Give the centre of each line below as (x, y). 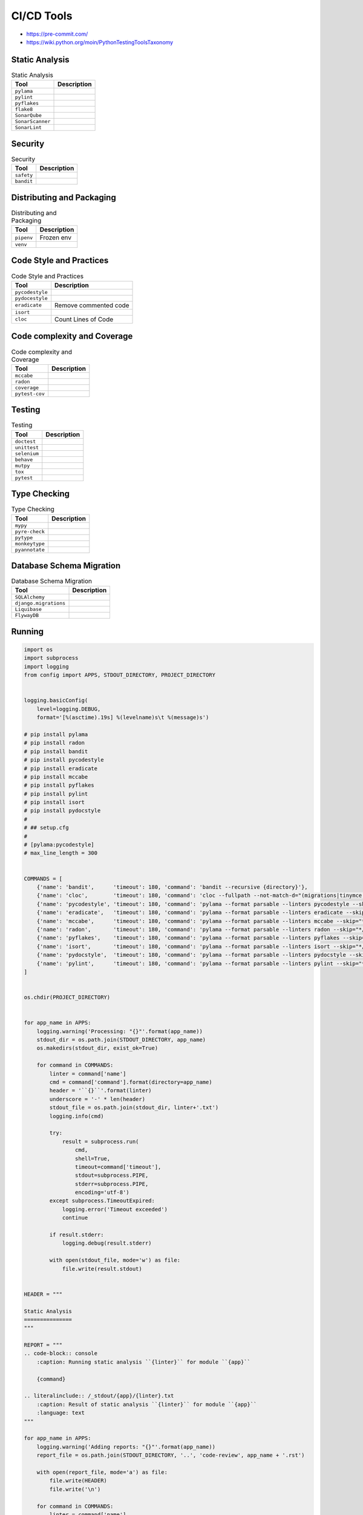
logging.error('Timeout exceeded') (115, 1209)
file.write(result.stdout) (102, 1269)
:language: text (60, 1413)
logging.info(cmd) (77, 1116)
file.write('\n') (75, 1489)
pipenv (24, 237)
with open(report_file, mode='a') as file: (102, 1472)
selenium (27, 454)
